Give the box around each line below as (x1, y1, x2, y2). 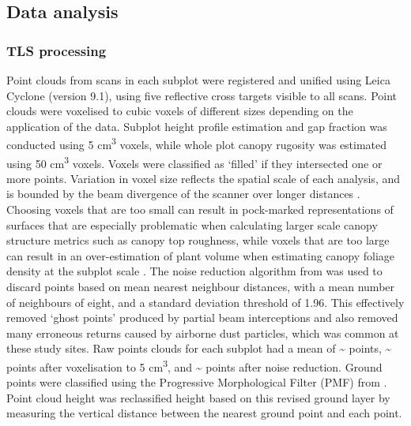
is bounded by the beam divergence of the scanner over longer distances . (6, 185, 360, 202)
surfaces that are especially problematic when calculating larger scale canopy (6, 216, 378, 233)
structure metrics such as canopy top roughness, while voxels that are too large (6, 232, 390, 248)
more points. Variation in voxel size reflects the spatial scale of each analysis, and (6, 170, 401, 186)
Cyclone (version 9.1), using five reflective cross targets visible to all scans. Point (6, 87, 398, 103)
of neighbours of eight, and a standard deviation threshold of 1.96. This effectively (6, 293, 405, 310)
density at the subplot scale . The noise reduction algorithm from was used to (6, 263, 383, 279)
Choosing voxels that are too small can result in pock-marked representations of (6, 201, 394, 218)
